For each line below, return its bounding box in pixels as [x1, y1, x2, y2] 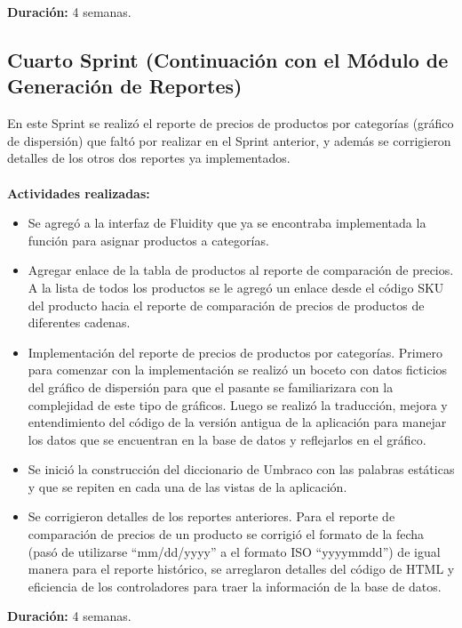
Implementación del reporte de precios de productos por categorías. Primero [28, 342, 443, 361]
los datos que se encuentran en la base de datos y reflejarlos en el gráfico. [28, 430, 426, 448]
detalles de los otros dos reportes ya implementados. [7, 149, 291, 167]
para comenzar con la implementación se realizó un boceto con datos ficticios [28, 360, 448, 379]
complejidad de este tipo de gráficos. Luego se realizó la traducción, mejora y [28, 395, 448, 414]
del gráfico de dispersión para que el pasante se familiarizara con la [28, 377, 394, 396]
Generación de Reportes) [7, 72, 243, 100]
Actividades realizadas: [7, 183, 150, 202]
